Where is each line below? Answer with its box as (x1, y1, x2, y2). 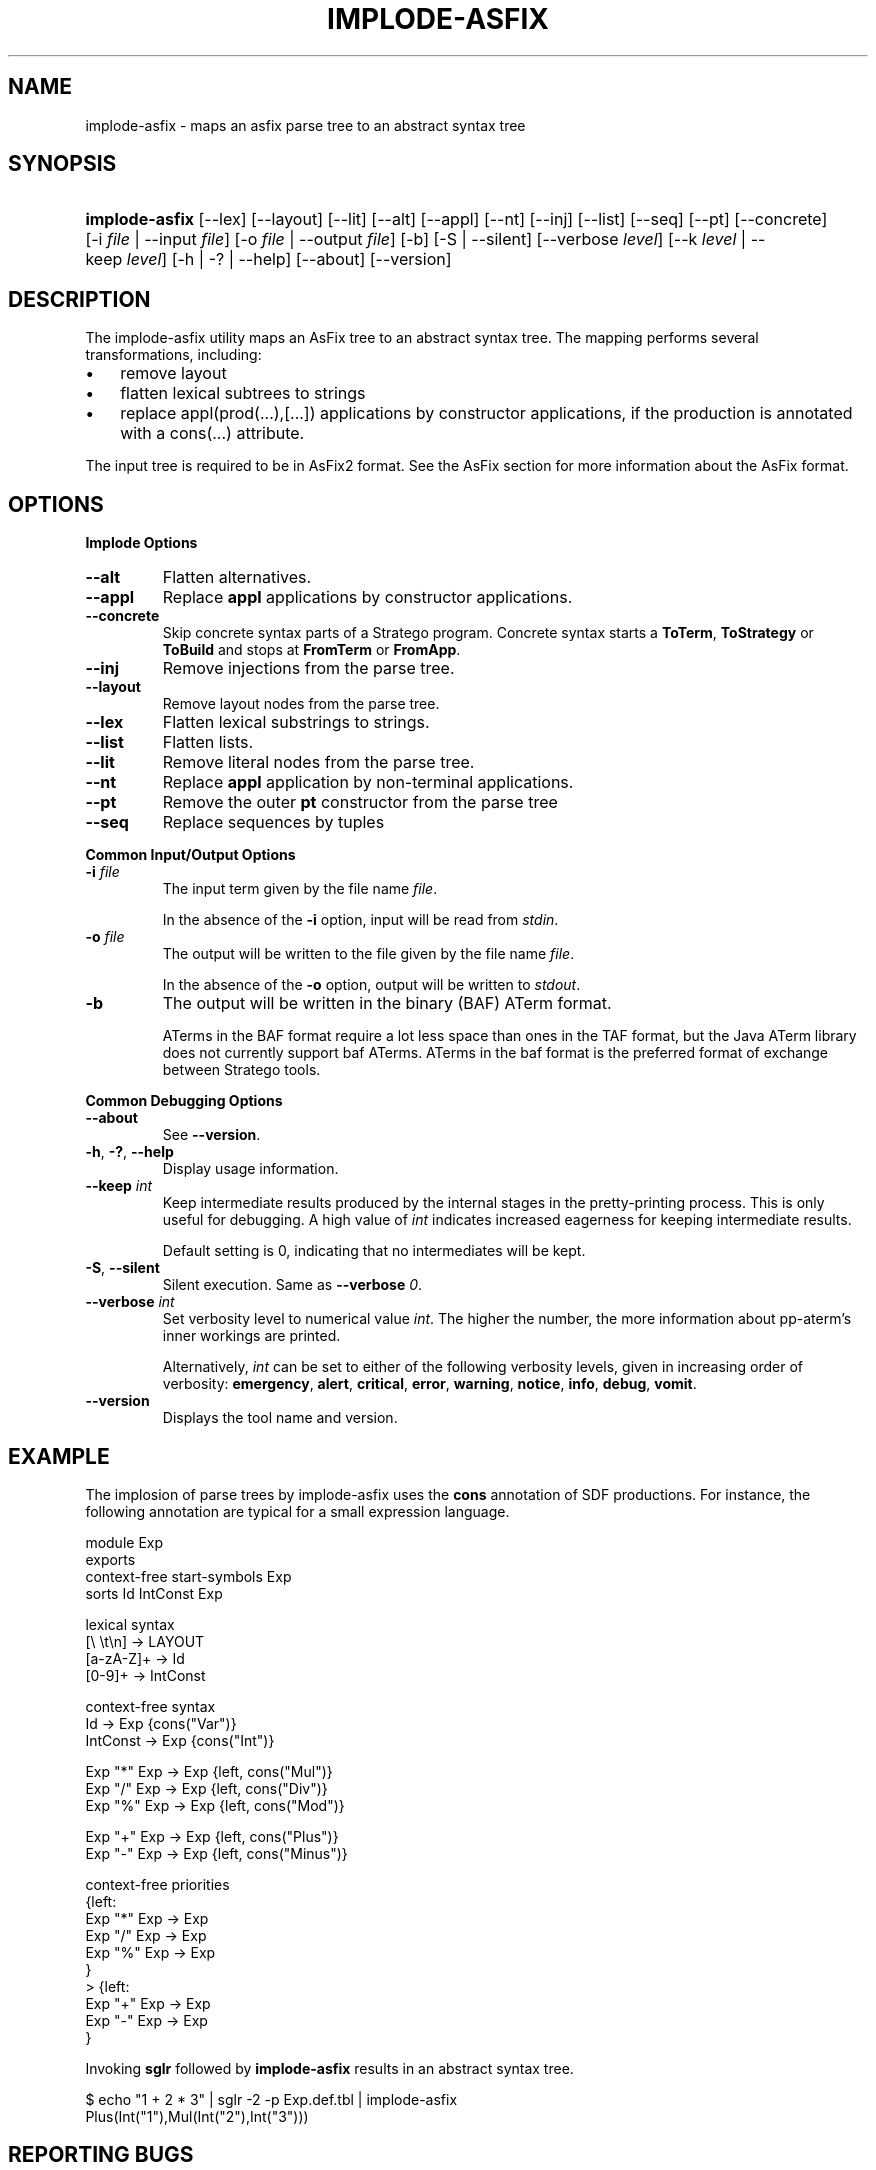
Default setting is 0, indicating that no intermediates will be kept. (162, 1242, 586, 1260)
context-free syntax (85, 1697, 216, 1715)
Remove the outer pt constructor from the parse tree (162, 792, 558, 813)
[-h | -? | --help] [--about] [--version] (171, 249, 452, 270)
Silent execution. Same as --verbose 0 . (162, 1276, 423, 1294)
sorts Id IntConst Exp (85, 1584, 223, 1602)
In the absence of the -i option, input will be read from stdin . (162, 911, 559, 929)
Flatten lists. (162, 732, 254, 753)
